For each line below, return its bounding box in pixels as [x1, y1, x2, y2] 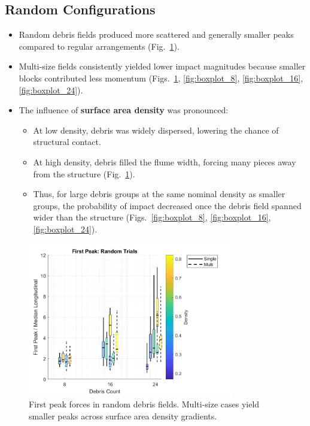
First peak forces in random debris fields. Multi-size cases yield [29, 398, 260, 410]
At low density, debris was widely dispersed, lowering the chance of [33, 123, 279, 136]
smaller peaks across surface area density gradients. [29, 409, 217, 422]
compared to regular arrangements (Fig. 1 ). [19, 40, 180, 52]
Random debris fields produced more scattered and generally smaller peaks [19, 28, 294, 41]
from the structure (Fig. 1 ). [33, 167, 135, 180]
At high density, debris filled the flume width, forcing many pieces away [33, 155, 296, 168]
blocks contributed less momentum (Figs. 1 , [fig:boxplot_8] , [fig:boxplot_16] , [19, 71, 303, 84]
